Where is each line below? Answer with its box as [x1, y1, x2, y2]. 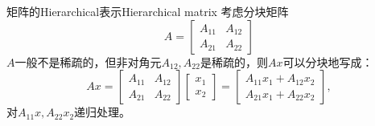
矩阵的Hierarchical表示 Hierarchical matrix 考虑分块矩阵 [6, 3, 289, 19]
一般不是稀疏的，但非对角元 [14, 53, 162, 70]
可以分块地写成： [282, 53, 373, 70]
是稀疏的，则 [200, 53, 268, 70]
